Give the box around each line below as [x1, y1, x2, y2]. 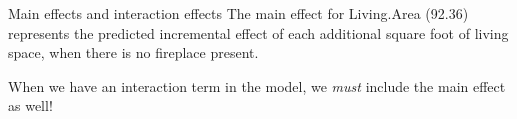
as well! [8, 95, 53, 116]
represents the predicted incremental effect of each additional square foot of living [8, 22, 509, 43]
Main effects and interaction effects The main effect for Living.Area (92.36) [8, 3, 469, 23]
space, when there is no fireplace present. [8, 42, 259, 63]
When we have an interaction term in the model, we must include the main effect [8, 75, 506, 96]
